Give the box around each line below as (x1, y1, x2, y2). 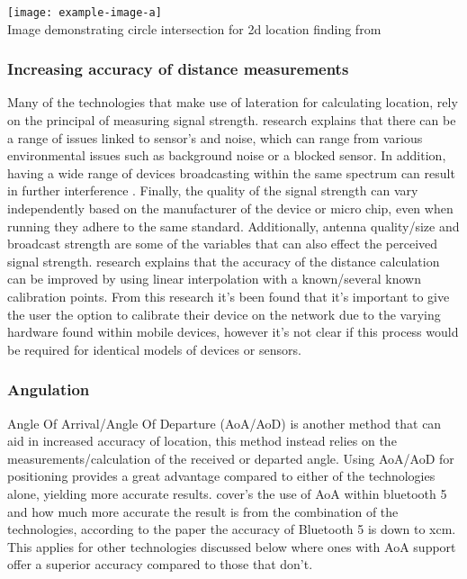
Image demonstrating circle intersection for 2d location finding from (7, 19, 382, 38)
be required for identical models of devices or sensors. (7, 339, 301, 358)
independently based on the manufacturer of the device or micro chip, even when (7, 199, 454, 218)
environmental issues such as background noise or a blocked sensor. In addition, (7, 146, 446, 165)
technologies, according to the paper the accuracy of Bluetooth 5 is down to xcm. (7, 520, 456, 538)
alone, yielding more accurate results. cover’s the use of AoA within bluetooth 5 (7, 484, 447, 502)
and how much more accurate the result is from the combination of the (7, 502, 399, 520)
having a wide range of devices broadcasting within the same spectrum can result (7, 163, 455, 182)
